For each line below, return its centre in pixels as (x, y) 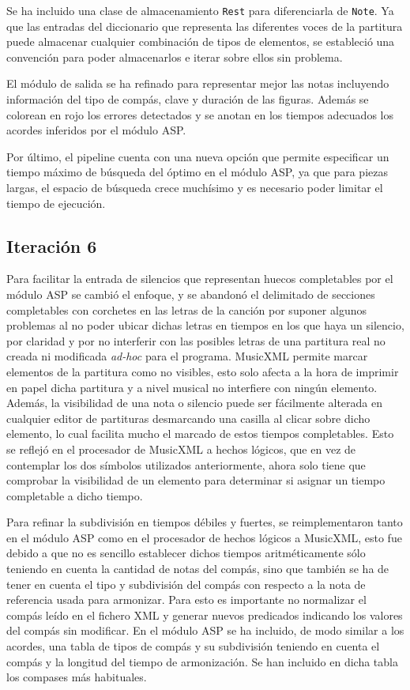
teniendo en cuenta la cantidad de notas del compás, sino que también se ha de (198, 569)
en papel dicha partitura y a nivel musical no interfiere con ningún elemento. (192, 387)
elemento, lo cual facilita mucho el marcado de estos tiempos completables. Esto (200, 434)
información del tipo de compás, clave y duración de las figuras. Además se (188, 99)
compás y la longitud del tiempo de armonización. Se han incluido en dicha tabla (202, 661)
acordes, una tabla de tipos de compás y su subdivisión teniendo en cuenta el (193, 646)
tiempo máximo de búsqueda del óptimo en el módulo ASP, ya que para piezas (197, 172)
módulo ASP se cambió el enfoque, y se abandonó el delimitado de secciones (191, 294)
